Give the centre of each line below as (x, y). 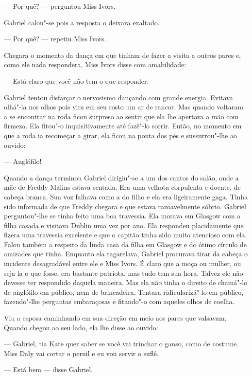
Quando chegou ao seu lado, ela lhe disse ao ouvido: (81, 327)
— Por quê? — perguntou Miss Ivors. (60, 6)
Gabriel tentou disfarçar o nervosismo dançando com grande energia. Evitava (118, 97)
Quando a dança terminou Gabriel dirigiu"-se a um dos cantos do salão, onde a (121, 177)
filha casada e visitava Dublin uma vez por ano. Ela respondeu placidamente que (124, 225)
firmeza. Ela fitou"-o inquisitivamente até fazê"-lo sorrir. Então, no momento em (123, 126)
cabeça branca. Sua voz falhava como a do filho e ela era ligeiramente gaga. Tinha (126, 196)
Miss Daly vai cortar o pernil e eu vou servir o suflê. (81, 353)
